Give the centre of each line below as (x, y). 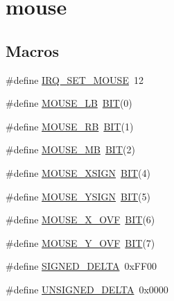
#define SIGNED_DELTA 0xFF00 (81, 266)
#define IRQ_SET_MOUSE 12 (75, 79)
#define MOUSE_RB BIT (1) (70, 126)
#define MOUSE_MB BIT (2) (70, 149)
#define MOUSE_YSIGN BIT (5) (78, 196)
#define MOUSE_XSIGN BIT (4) (78, 172)
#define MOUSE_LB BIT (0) (69, 103)
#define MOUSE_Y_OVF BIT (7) (80, 242)
